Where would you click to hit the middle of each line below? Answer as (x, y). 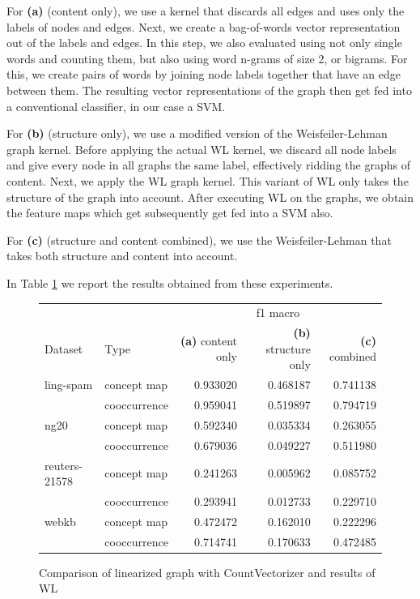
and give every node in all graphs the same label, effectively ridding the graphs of (208, 165)
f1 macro (278, 312)
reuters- (64, 465)
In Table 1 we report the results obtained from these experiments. (170, 282)
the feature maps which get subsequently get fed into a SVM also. (170, 213)
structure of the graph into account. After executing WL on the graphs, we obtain (210, 197)
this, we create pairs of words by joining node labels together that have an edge (204, 74)
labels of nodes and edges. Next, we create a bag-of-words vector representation (204, 26)
